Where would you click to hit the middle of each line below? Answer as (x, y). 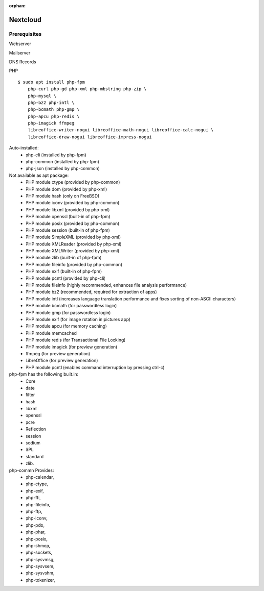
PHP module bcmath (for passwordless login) (71, 306)
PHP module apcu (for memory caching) (66, 326)
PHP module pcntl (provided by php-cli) (66, 278)
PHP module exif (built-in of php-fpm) (64, 271)
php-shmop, (38, 545)
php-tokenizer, (41, 580)
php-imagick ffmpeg (51, 123)
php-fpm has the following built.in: (44, 374)
